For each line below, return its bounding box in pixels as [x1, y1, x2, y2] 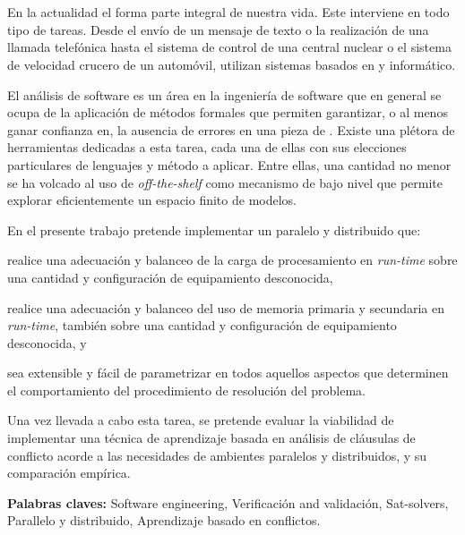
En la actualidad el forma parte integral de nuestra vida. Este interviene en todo [7, 3, 450, 21]
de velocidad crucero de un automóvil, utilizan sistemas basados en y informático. [7, 55, 456, 73]
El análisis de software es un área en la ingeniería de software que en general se [7, 85, 442, 104]
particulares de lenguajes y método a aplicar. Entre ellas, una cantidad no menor [7, 155, 452, 174]
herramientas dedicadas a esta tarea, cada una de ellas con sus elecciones [7, 138, 407, 157]
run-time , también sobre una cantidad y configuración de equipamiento [7, 316, 397, 335]
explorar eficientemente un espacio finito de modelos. [7, 191, 297, 209]
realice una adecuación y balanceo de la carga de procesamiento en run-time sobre [7, 251, 458, 269]
